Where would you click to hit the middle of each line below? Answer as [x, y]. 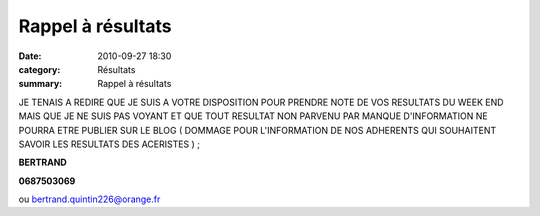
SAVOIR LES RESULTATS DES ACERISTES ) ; [109, 144]
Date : [30, 56]
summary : [40, 84]
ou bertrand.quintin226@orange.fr [89, 199]
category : [39, 69]
